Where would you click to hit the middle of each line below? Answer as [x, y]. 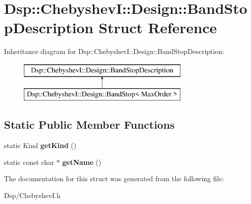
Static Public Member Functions [89, 125]
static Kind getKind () [40, 145]
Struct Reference [158, 27]
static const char [29, 162]
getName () [82, 162]
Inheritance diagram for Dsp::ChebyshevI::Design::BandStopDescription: [114, 51]
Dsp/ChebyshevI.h [32, 195]
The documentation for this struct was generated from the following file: [114, 178]
